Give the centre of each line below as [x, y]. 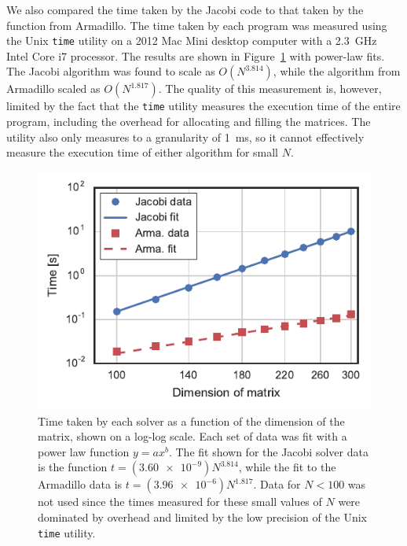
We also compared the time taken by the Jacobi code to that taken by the [185, 9]
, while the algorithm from [337, 71]
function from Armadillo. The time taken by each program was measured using [197, 25]
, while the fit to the [287, 467]
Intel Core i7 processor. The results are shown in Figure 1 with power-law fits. [196, 55]
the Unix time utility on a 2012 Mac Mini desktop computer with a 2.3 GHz [192, 41]
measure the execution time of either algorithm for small [143, 152]
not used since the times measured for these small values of [180, 502]
